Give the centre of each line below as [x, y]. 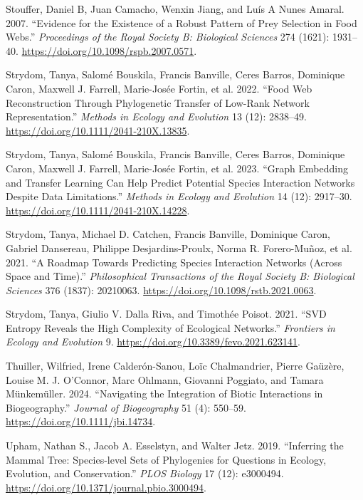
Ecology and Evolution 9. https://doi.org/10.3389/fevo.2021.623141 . [153, 342]
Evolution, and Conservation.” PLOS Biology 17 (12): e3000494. [145, 473]
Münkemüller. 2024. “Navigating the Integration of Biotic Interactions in [164, 394]
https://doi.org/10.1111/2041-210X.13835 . [98, 130]
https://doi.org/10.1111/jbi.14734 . [81, 421]
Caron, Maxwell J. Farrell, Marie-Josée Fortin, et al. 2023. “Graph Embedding [177, 168]
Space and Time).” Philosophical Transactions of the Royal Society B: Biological [180, 276]
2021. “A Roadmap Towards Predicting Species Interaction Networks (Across [174, 262]
